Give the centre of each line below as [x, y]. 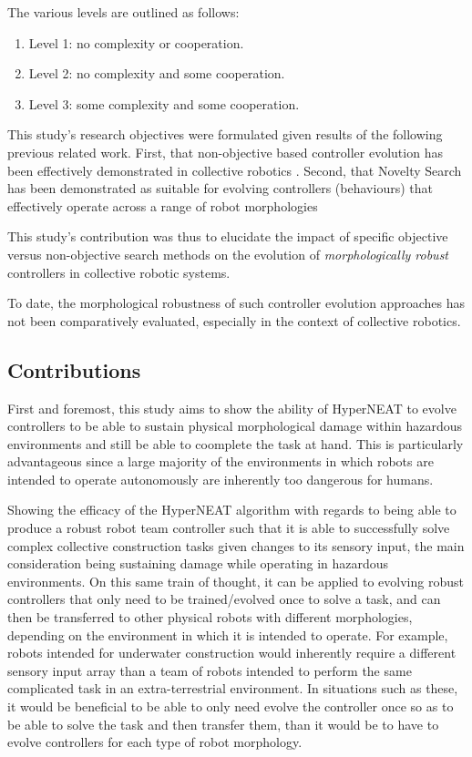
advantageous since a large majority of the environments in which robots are [221, 461]
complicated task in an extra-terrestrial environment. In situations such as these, [233, 688]
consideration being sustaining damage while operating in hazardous [198, 563]
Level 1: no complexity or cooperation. [136, 42]
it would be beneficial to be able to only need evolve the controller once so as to [231, 706]
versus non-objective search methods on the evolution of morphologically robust [228, 254]
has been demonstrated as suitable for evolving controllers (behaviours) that [220, 188]
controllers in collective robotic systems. [119, 272]
